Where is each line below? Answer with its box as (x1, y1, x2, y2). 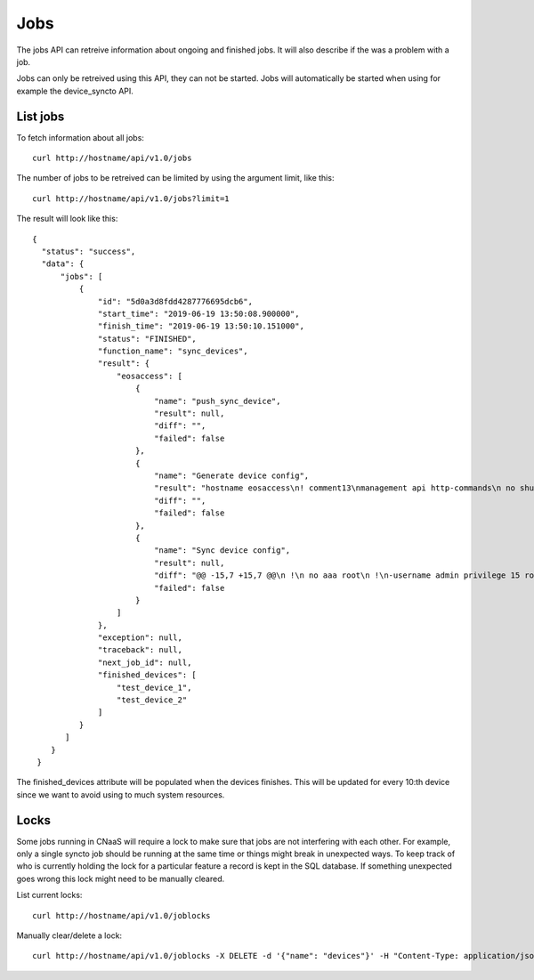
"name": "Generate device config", (154, 471, 310, 481)
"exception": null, (98, 633, 182, 643)
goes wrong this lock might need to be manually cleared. (16, 873, 225, 884)
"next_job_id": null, (98, 657, 192, 668)
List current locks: (16, 890, 83, 901)
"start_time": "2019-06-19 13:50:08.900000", (98, 308, 300, 319)
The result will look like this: (16, 214, 118, 224)
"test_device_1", (116, 682, 192, 692)
